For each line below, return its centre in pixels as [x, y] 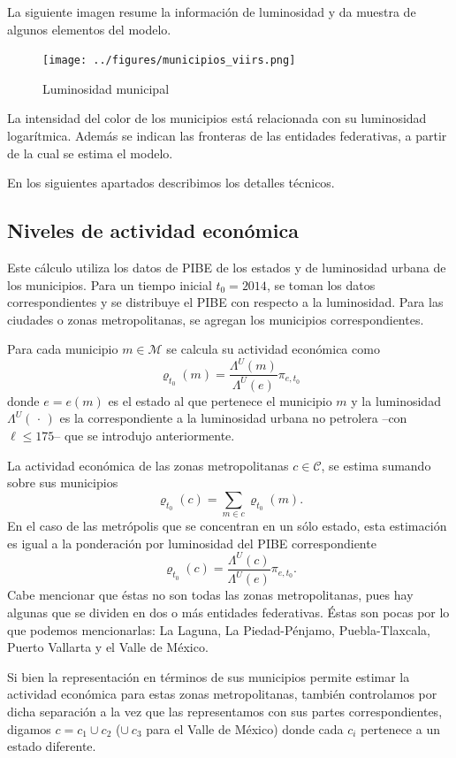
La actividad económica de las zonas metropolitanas [148, 465]
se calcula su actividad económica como [273, 349]
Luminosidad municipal [106, 88]
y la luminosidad [396, 400]
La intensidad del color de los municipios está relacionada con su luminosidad [217, 118]
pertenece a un [400, 728]
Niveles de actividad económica [153, 230]
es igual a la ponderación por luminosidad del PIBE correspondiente [192, 543]
